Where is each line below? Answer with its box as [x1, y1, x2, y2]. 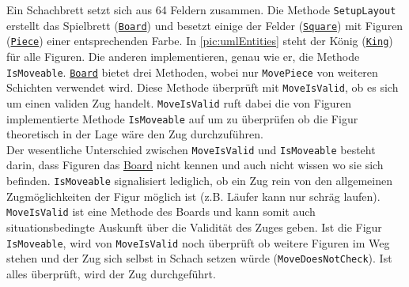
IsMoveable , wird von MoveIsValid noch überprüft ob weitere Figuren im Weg [6, 234, 390, 251]
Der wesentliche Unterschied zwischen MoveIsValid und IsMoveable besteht [6, 141, 376, 157]
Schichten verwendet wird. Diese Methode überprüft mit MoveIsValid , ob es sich [6, 79, 399, 96]
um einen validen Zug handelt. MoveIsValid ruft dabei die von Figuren [6, 94, 352, 111]
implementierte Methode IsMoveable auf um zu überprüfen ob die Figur [6, 110, 358, 127]
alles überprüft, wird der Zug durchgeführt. [6, 265, 216, 281]
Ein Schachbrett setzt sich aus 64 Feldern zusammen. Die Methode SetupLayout [6, 2, 396, 17]
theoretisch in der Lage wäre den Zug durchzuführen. [6, 126, 263, 142]
